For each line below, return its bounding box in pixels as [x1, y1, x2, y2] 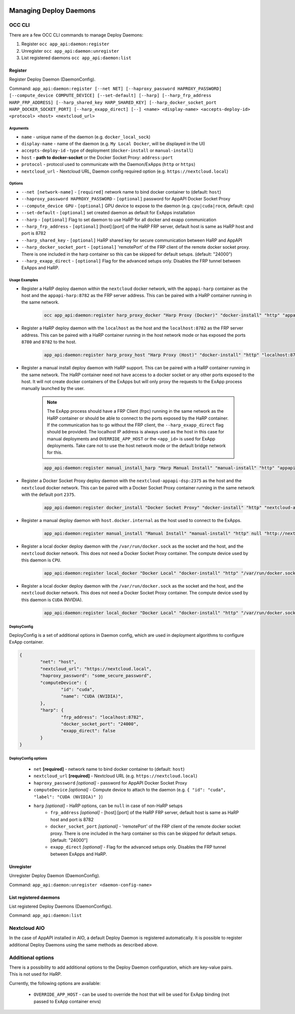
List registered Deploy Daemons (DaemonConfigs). [9, 903, 113, 909]
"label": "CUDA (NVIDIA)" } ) [33, 793, 103, 800]
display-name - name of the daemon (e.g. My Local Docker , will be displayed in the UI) [21, 141, 206, 147]
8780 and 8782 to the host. [21, 339, 77, 345]
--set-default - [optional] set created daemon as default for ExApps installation [21, 210, 195, 216]
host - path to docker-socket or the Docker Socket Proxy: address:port [21, 154, 173, 160]
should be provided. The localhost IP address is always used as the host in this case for [47, 429, 225, 435]
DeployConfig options [9, 756, 48, 761]
